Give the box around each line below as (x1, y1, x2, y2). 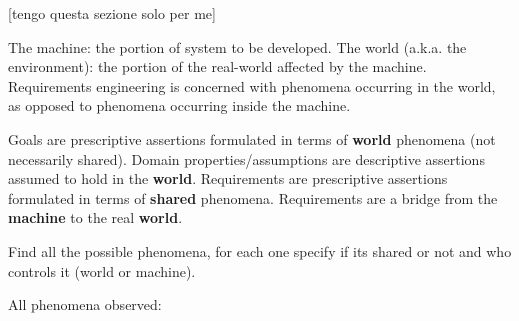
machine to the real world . (8, 207, 183, 228)
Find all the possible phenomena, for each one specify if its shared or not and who (8, 240, 512, 261)
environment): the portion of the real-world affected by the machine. (8, 56, 427, 77)
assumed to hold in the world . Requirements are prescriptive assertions (8, 168, 448, 189)
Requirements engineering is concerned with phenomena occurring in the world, (8, 75, 496, 96)
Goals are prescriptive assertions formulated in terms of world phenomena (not (8, 128, 496, 149)
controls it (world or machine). (8, 260, 196, 281)
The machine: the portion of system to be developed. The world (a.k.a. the (8, 36, 467, 57)
